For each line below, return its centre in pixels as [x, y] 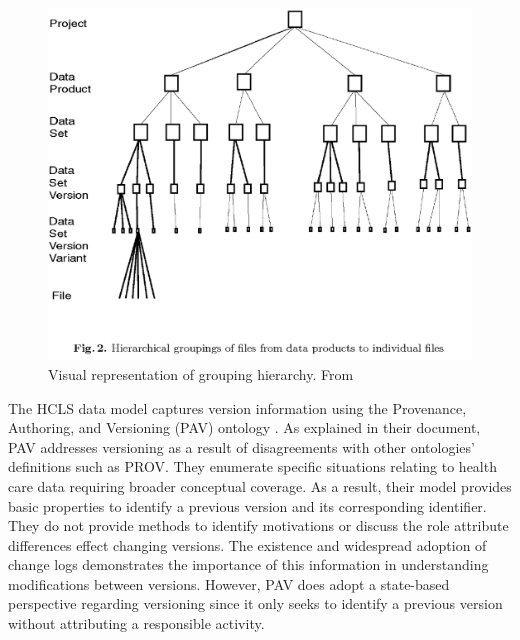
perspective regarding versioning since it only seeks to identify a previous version [255, 603]
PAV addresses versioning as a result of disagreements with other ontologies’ [241, 446]
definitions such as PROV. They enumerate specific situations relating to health [252, 466]
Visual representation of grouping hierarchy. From [201, 373]
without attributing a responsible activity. [136, 623]
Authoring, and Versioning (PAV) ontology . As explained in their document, [244, 427]
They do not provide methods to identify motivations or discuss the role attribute [258, 525]
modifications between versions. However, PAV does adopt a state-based [229, 583]
